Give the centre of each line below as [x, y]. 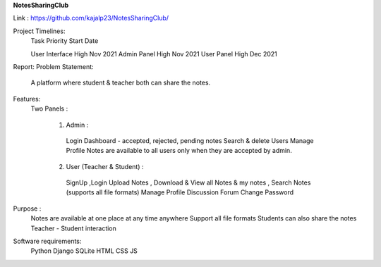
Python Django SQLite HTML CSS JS [84, 251]
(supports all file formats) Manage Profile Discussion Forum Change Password [180, 192]
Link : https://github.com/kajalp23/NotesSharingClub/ [91, 18]
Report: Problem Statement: [54, 66]
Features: [27, 99]
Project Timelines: [39, 31]
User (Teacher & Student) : [105, 166]
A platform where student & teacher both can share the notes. [121, 83]
